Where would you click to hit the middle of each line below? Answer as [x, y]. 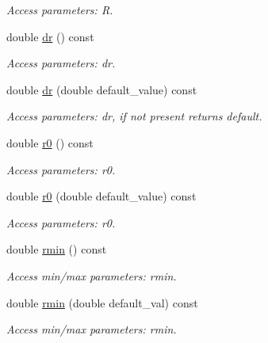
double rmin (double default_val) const [102, 302]
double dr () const [50, 36]
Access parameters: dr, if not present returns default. [134, 116]
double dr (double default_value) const [102, 89]
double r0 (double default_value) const [101, 196]
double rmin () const [57, 249]
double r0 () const [50, 142]
